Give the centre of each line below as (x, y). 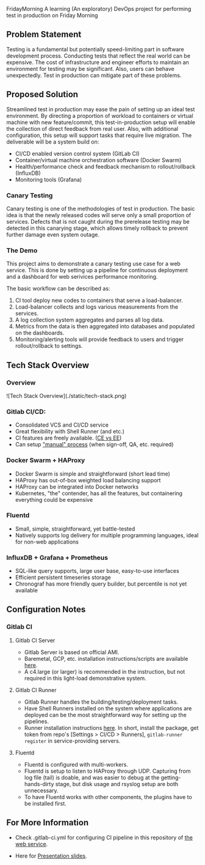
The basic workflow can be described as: (58, 289)
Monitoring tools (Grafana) (49, 179)
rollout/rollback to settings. (49, 346)
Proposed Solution (42, 94)
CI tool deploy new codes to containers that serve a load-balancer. (99, 300)
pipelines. (36, 721)
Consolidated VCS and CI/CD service (62, 425)
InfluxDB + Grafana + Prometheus (57, 558)
